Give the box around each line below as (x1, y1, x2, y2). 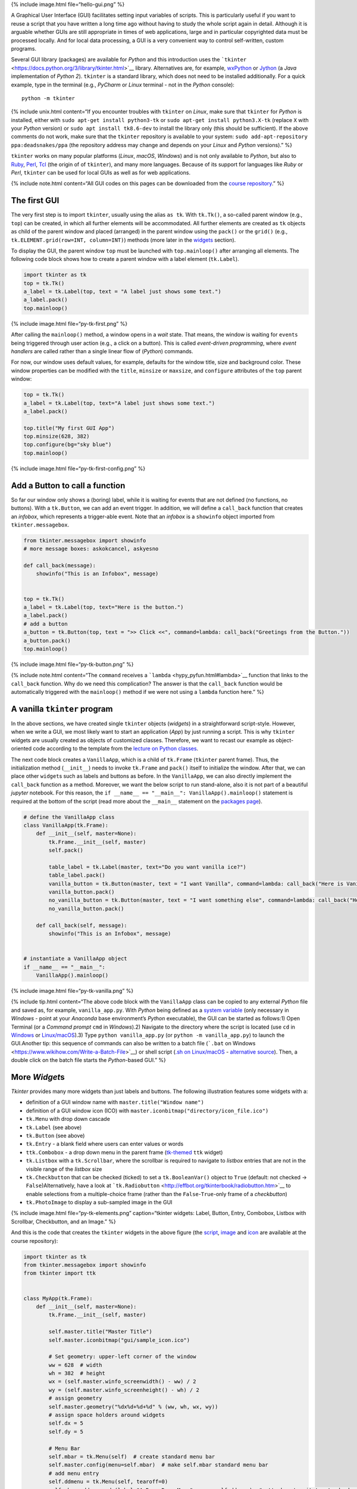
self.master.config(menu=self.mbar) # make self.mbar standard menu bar (48, 1462, 269, 1468)
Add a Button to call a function (11, 480, 126, 491)
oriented (11, 745, 32, 752)
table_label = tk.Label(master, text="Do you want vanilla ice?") (48, 864, 247, 870)
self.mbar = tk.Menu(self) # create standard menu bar (48, 1453, 215, 1460)
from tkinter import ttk (23, 1270, 96, 1277)
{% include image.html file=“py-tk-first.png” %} (11, 320, 128, 327)
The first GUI (11, 195, 59, 205)
